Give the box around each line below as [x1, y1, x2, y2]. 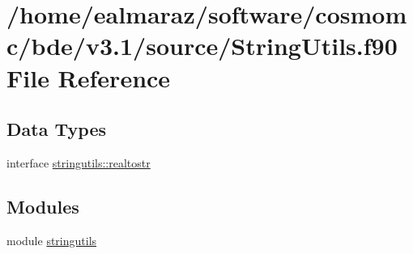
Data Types [6, 116, 106, 142]
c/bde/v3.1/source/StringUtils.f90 [6, 29, 398, 62]
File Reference [6, 61, 171, 94]
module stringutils [6, 231, 97, 248]
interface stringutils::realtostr [6, 154, 151, 171]
